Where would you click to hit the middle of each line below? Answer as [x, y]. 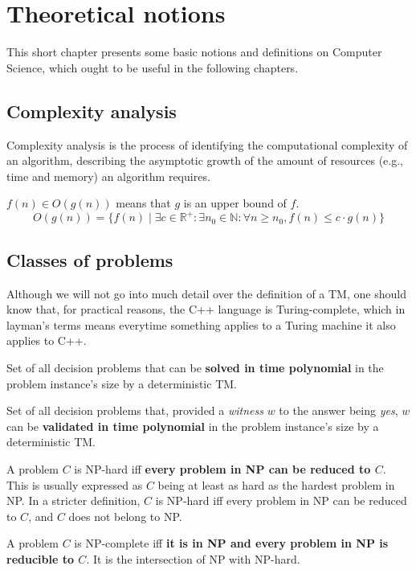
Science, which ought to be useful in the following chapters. [153, 67]
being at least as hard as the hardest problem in [276, 484]
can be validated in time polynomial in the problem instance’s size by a [193, 426]
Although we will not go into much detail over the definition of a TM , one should [206, 293]
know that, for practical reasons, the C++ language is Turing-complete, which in [206, 309]
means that [143, 203]
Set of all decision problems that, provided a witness [135, 410]
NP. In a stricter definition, [73, 500]
